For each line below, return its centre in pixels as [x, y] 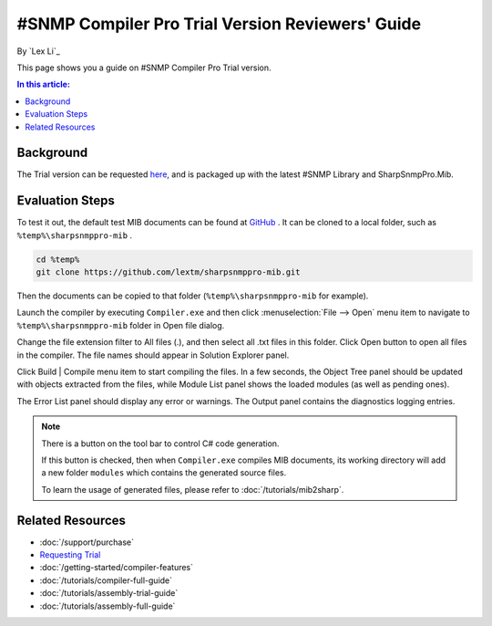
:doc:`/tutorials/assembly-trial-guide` [109, 593]
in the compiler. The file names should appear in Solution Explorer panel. [153, 355]
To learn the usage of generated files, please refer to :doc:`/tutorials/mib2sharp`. [193, 489]
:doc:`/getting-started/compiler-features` [117, 568]
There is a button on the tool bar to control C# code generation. [160, 443]
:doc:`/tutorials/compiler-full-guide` [106, 580]
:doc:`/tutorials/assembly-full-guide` [108, 606]
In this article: [43, 84]
